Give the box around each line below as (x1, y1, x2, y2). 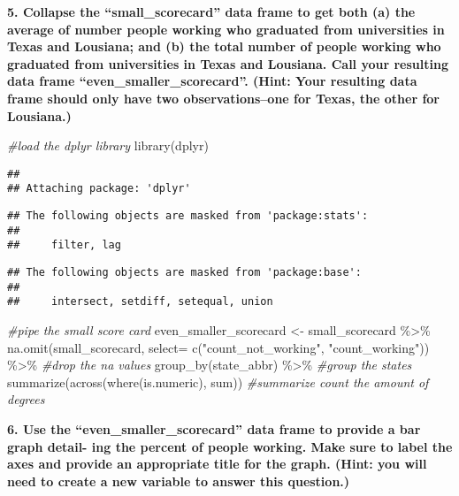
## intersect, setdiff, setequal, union (7, 295, 273, 309)
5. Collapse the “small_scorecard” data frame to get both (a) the (7, 3, 416, 20)
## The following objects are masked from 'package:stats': (7, 210, 369, 223)
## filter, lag (7, 239, 121, 252)
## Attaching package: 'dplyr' (7, 182, 191, 195)
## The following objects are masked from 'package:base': (7, 266, 362, 279)
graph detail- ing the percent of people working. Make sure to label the (7, 437, 453, 455)
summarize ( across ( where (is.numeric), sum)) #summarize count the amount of (7, 372, 429, 391)
